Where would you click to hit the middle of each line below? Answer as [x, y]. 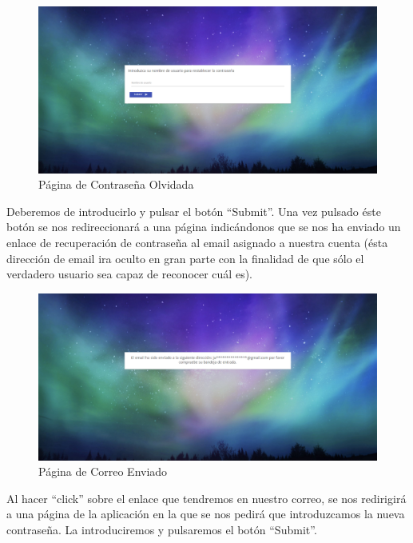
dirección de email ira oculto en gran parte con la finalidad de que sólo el [185, 258]
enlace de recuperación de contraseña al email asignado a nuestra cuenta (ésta [197, 243]
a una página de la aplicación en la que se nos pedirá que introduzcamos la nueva [206, 514]
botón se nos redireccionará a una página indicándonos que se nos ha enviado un [204, 227]
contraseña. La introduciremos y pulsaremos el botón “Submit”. [162, 529]
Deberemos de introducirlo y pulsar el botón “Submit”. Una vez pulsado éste [194, 211]
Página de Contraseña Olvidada [116, 184]
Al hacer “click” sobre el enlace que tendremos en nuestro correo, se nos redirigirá [206, 498]
